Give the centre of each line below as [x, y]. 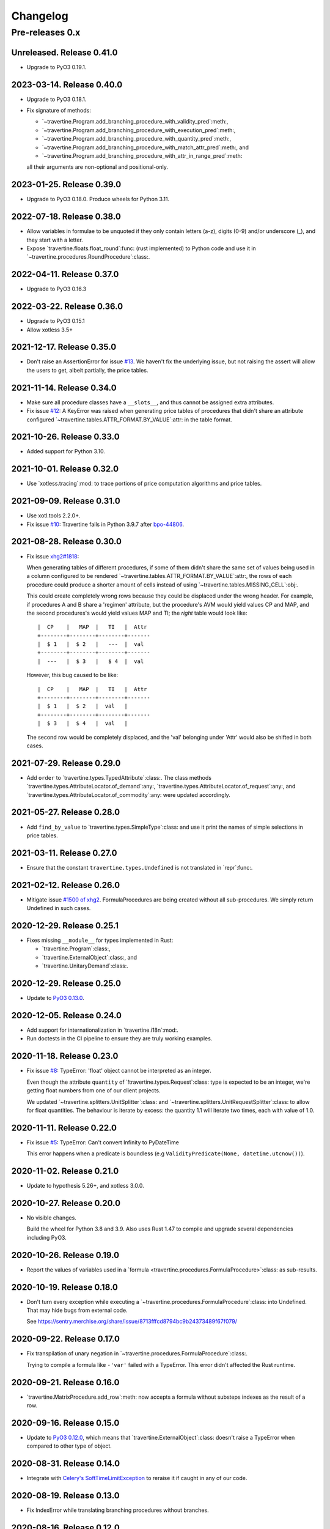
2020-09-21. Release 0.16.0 [65, 1382]
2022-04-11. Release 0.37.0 [65, 274]
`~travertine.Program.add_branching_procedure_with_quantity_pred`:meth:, [137, 139]
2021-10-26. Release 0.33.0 [65, 437]
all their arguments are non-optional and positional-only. [97, 167]
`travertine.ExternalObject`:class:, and [90, 957]
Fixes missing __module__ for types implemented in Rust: [100, 940]
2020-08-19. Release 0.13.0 [65, 1496]
